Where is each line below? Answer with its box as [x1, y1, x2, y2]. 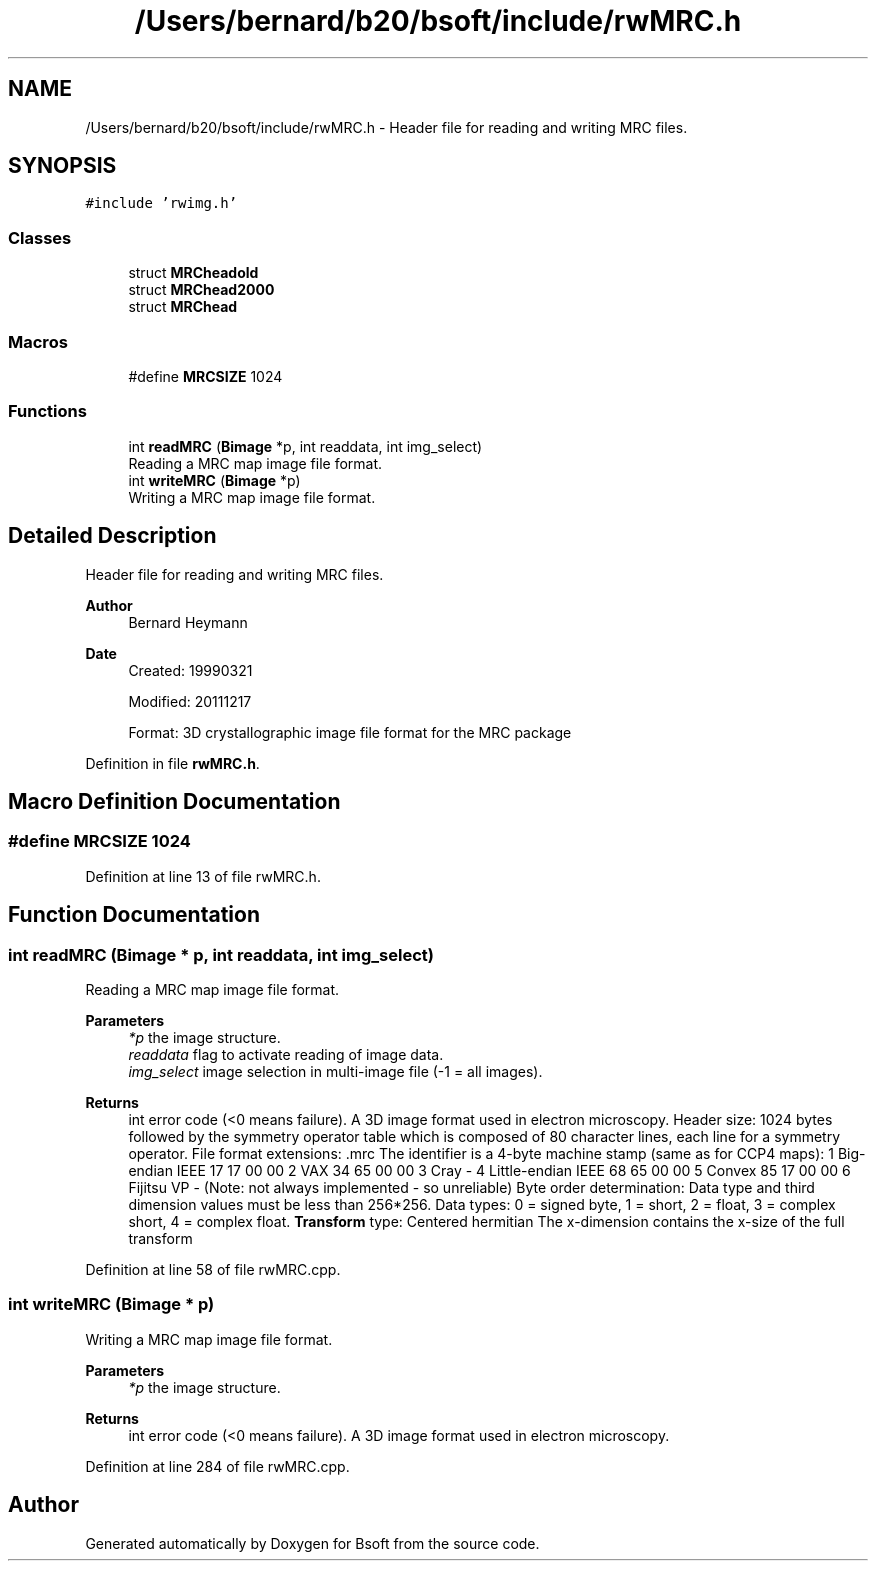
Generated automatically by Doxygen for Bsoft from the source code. [85, 1534, 540, 1552]
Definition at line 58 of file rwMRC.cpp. [85, 1260, 341, 1278]
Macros [8, 331, 68, 352]
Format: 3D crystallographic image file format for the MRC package [128, 723, 572, 741]
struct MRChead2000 [128, 281, 275, 299]
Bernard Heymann [128, 613, 248, 631]
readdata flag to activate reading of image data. [128, 1045, 444, 1063]
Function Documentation [8, 902, 260, 928]
